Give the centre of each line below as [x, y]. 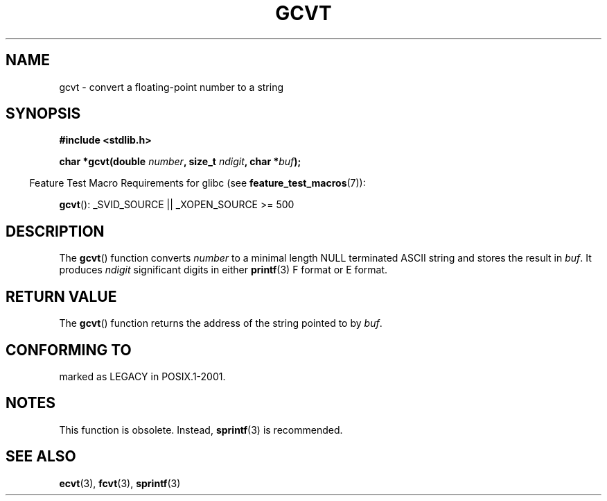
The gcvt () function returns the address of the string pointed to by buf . [221, 323]
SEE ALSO [41, 457]
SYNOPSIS [43, 114]
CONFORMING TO [69, 350]
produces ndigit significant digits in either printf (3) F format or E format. [223, 270]
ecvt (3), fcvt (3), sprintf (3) [120, 483]
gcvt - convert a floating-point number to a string [171, 87]
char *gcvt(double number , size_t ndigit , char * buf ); [180, 162]
